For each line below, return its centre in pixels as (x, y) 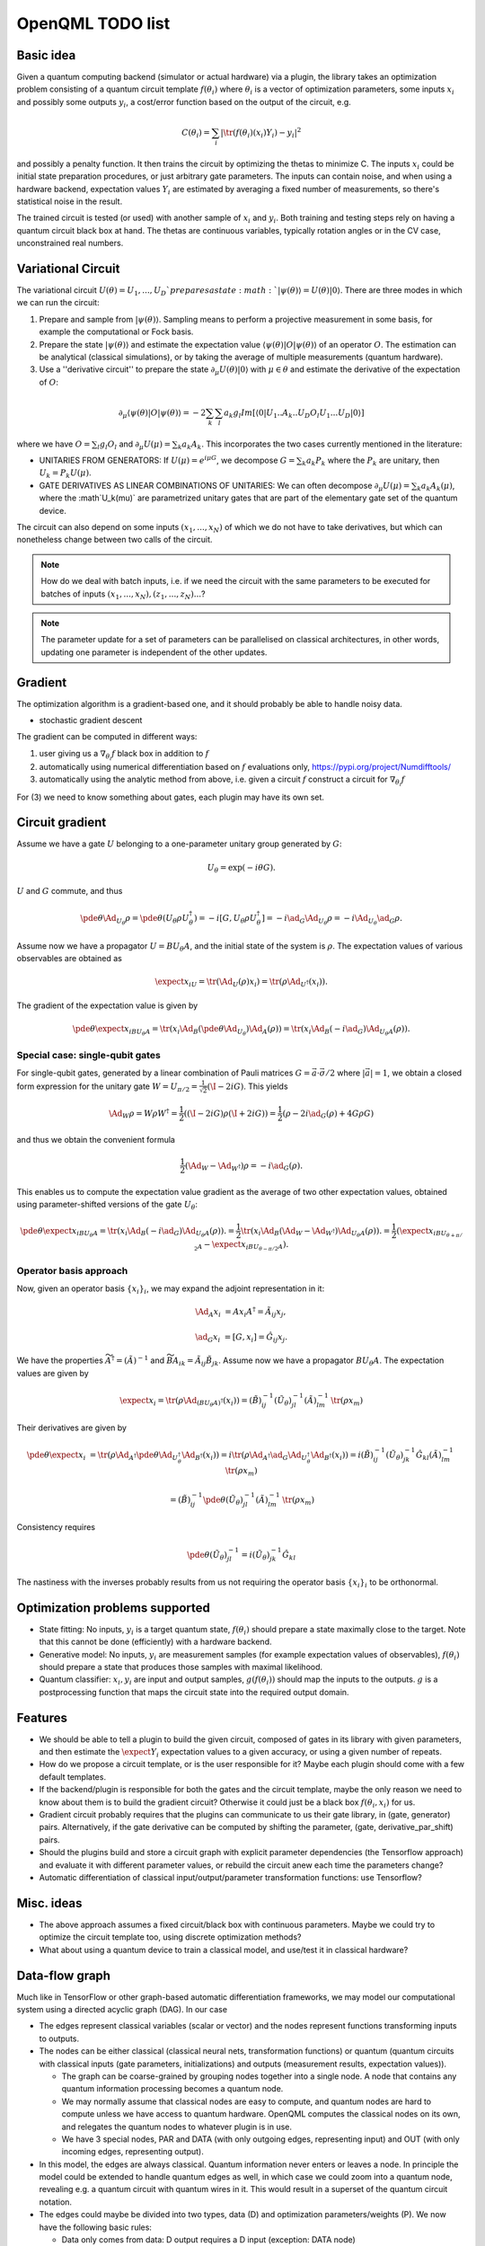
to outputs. (59, 2038)
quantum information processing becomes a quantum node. (172, 2089)
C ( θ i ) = (196, 133)
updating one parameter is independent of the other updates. (154, 652)
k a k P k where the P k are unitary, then (371, 461)
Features (42, 1717)
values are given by (53, 1373)
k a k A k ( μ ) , (436, 486)
